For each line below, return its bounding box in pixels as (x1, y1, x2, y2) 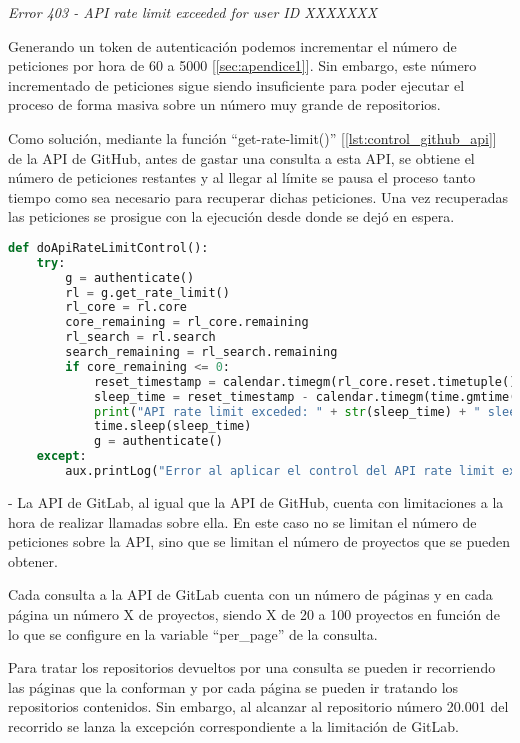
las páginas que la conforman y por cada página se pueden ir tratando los (8, 676, 459, 697)
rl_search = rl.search (65, 330, 216, 345)
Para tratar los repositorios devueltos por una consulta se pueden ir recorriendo (8, 657, 496, 678)
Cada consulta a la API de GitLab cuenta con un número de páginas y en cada (8, 584, 493, 605)
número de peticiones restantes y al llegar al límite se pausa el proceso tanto (8, 167, 476, 188)
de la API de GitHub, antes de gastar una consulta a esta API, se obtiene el (8, 147, 475, 168)
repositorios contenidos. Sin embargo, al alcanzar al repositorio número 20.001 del (8, 696, 509, 717)
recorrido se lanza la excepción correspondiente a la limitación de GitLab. (8, 715, 459, 736)
